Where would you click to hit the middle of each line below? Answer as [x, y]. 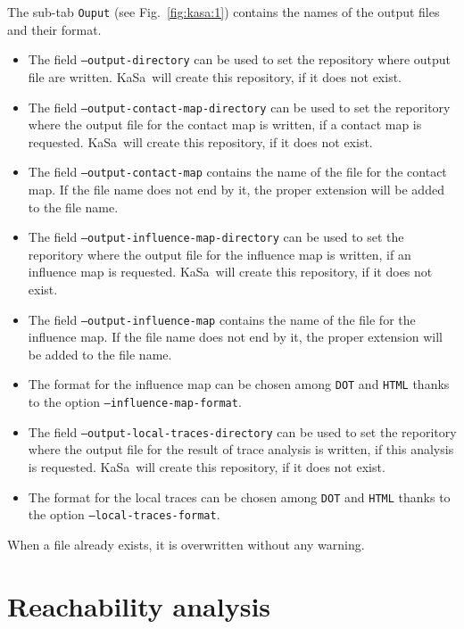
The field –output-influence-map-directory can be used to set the [216, 237]
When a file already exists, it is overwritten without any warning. [186, 544]
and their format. [54, 29]
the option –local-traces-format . [124, 514]
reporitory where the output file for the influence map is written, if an [220, 254]
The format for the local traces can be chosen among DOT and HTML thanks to [239, 497]
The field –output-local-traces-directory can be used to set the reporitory [242, 431]
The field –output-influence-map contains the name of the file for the [222, 319]
